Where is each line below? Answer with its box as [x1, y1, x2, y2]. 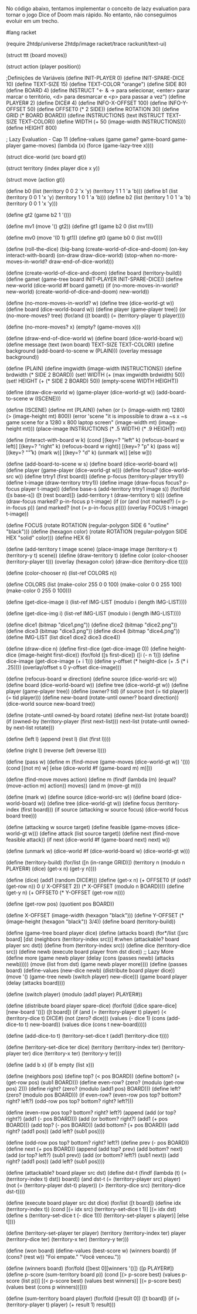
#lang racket [6, 29, 37, 36]
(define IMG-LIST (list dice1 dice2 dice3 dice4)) [6, 634, 121, 641]
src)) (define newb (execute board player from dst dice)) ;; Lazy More [6, 948, 174, 955]
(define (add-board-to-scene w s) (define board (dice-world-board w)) [6, 461, 178, 467]
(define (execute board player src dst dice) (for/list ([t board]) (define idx [6, 1199, 182, 1206]
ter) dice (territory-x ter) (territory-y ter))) [22, 1050, 122, 1057]
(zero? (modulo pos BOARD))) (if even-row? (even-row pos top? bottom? [6, 1091, 182, 1098]
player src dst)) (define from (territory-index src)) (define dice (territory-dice [6, 942, 191, 948]
